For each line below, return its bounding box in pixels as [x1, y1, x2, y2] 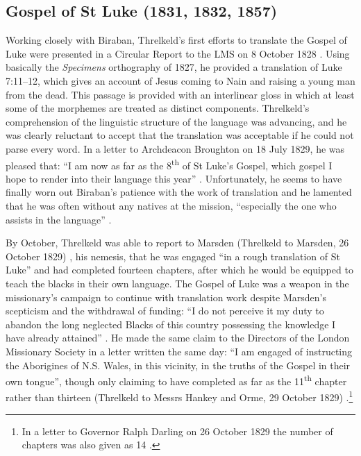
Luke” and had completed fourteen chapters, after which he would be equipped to [6, 262, 353, 277]
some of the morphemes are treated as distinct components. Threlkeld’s [6, 101, 310, 115]
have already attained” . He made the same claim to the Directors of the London [6, 330, 350, 345]
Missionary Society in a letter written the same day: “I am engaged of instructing [6, 344, 352, 358]
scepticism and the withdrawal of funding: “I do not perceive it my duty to [6, 303, 324, 318]
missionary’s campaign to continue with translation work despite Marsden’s [6, 289, 326, 304]
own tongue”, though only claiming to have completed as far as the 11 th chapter [6, 372, 347, 388]
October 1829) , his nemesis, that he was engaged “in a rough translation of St [6, 248, 340, 263]
